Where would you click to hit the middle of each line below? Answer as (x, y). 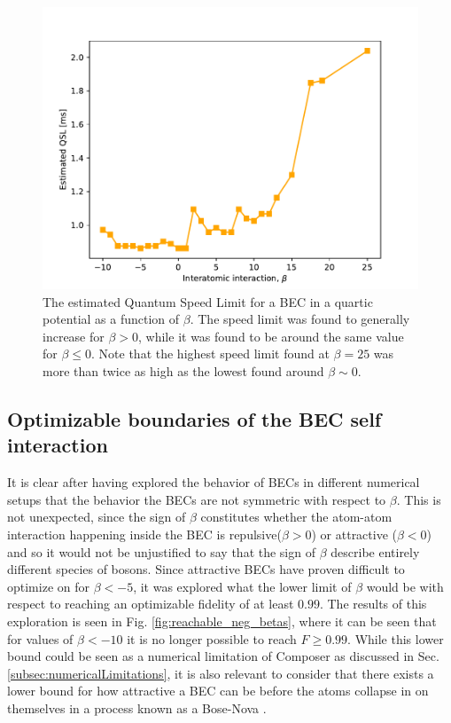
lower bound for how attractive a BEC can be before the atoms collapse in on (218, 691)
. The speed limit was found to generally (300, 319)
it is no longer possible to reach (212, 638)
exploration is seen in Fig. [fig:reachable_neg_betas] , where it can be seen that (222, 621)
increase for (74, 336)
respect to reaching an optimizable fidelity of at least (151, 604)
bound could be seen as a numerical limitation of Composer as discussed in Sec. (223, 656)
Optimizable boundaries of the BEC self (194, 418)
